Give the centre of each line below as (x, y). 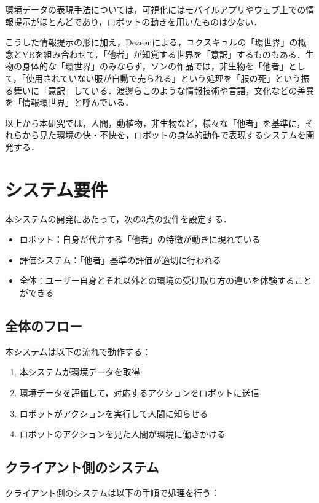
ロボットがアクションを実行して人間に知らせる (114, 413)
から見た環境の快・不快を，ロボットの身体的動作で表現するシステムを (164, 135)
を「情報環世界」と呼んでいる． (69, 102)
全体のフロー (44, 326)
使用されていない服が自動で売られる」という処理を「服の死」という (163, 78)
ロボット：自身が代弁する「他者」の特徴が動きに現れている (140, 239)
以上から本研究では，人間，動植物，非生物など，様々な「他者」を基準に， (155, 123)
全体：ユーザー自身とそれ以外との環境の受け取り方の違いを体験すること (165, 280)
